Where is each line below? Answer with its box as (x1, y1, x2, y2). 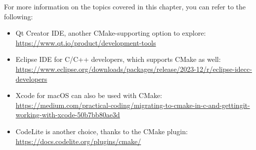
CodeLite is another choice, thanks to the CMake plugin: (15, 126, 188, 136)
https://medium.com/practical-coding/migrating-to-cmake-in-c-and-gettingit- (15, 100, 250, 110)
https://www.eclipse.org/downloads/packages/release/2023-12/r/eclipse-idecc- (15, 63, 252, 74)
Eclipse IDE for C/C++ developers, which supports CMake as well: (15, 54, 221, 64)
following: (4, 11, 33, 21)
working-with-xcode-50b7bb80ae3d (15, 109, 120, 120)
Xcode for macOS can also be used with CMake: (15, 90, 162, 100)
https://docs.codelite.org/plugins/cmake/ (15, 136, 141, 146)
